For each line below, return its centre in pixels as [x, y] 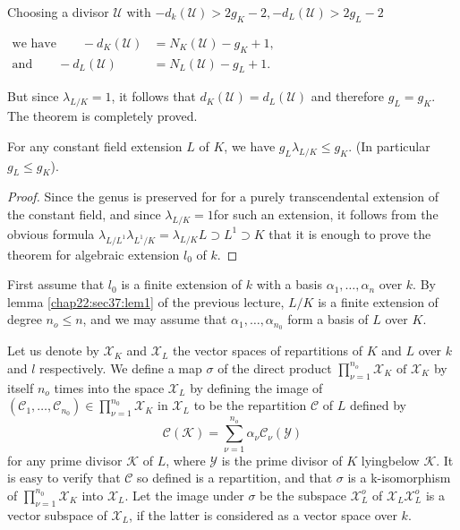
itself [21, 387]
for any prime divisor [65, 460]
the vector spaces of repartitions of [268, 350]
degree [25, 319]
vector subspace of [57, 514]
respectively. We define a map [121, 368]
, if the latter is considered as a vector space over [263, 514]
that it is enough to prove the [350, 233]
